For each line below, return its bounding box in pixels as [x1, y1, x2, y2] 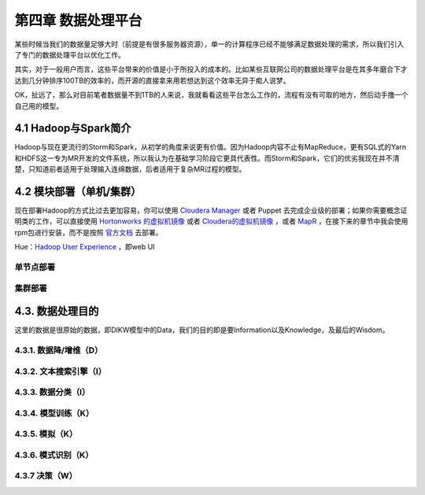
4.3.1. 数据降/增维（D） [14, 345, 103, 356]
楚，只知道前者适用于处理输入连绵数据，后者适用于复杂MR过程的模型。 [14, 164, 246, 174]
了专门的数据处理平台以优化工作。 [14, 50, 125, 59]
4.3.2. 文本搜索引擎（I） [14, 366, 106, 377]
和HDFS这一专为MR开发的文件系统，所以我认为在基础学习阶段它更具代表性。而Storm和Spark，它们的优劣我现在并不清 [14, 153, 400, 163]
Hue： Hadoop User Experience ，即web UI [14, 242, 155, 252]
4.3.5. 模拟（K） [14, 429, 78, 440]
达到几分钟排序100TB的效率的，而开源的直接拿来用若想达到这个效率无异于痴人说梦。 [14, 76, 290, 85]
